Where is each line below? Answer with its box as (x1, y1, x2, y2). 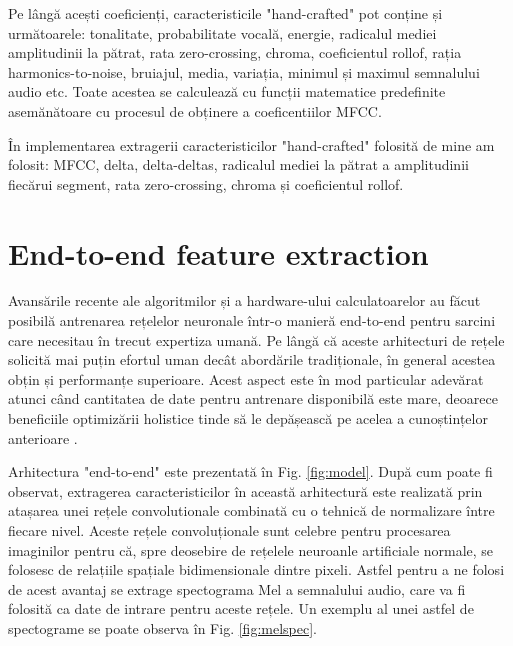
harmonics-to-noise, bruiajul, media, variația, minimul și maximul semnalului (8, 61, 480, 82)
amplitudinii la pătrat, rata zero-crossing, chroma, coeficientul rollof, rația (8, 42, 462, 63)
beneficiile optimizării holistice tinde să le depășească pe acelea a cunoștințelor (8, 408, 488, 429)
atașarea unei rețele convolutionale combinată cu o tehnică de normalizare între (8, 500, 495, 521)
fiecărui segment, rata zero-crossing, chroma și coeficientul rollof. (8, 173, 404, 194)
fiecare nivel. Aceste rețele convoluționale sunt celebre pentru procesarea (8, 520, 451, 540)
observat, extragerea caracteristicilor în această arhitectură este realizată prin (8, 480, 483, 501)
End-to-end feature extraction (8, 232, 429, 273)
